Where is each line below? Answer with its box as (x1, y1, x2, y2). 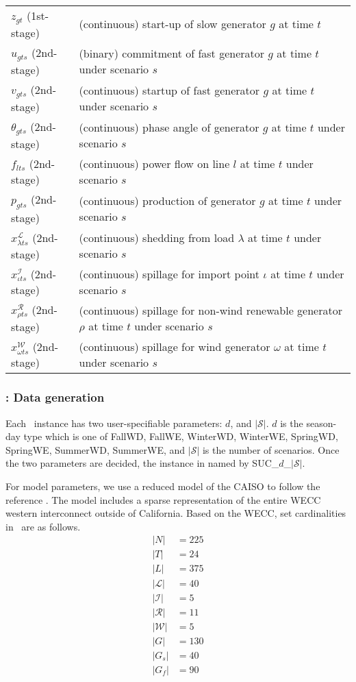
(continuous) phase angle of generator (79, 119, 259, 135)
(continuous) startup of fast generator (79, 82, 260, 98)
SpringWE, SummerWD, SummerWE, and (5, 442, 186, 456)
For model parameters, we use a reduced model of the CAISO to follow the (5, 479, 320, 494)
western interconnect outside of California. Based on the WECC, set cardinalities (5, 506, 346, 520)
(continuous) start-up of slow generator (79, 16, 266, 32)
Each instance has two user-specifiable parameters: (5, 415, 222, 430)
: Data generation (5, 389, 105, 406)
